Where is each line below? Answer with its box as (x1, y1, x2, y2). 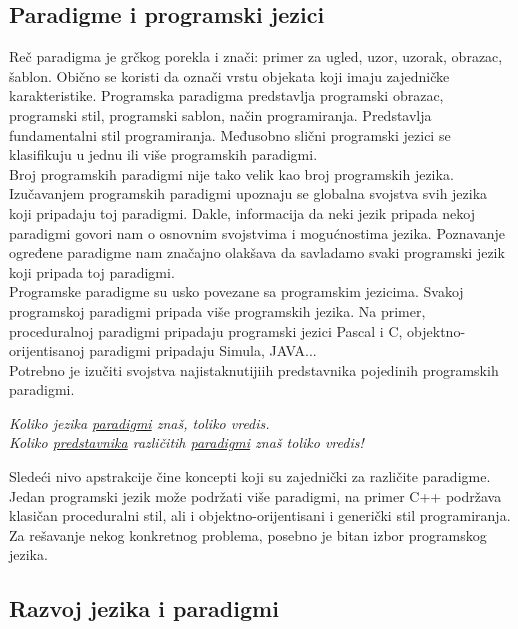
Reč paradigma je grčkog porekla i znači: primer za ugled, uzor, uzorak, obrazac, (9, 46, 503, 67)
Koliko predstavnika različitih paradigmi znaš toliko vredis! (9, 432, 364, 453)
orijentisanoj (9, 340, 85, 361)
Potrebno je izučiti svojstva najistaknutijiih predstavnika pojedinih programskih (9, 359, 499, 380)
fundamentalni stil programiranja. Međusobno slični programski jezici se (9, 124, 451, 145)
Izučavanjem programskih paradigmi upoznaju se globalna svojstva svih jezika (9, 183, 488, 204)
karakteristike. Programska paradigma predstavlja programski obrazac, (9, 85, 444, 106)
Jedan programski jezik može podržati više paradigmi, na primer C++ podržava (9, 485, 502, 506)
